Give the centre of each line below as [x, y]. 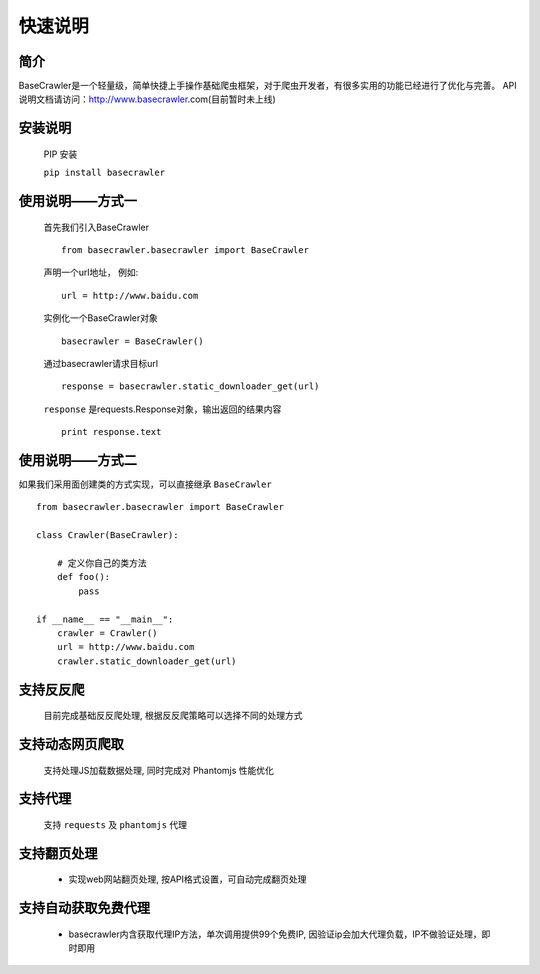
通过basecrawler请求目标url [101, 363]
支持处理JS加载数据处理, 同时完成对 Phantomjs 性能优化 [159, 770]
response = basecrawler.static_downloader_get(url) [190, 386]
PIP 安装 [60, 154]
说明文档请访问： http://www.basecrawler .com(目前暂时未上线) [147, 99]
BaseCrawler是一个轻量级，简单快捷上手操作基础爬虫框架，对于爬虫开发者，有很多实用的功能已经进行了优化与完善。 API [267, 86]
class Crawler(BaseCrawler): [107, 535]
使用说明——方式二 [77, 460]
